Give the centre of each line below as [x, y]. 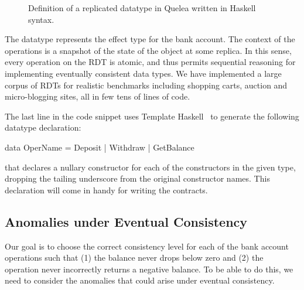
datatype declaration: [43, 127]
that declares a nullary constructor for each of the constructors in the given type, [150, 167]
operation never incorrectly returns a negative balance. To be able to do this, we [149, 269]
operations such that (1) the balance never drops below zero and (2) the [134, 257]
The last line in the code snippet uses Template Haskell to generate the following [152, 116]
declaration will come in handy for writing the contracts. [106, 190]
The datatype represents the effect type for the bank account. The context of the [150, 39]
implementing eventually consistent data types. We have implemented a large [143, 73]
